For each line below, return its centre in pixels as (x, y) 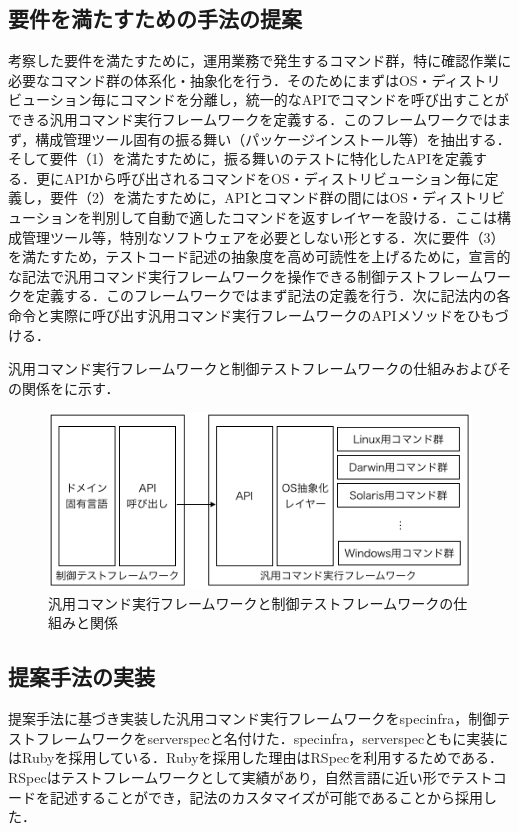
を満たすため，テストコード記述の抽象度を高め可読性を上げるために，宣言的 (259, 256)
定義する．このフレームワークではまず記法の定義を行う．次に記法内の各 (273, 295)
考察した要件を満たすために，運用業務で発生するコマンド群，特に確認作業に (260, 60)
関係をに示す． (70, 387)
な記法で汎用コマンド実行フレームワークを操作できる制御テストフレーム (245, 275)
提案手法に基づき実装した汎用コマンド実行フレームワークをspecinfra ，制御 (252, 718)
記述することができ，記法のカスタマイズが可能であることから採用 (266, 796)
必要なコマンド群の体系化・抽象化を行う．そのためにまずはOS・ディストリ (254, 79)
